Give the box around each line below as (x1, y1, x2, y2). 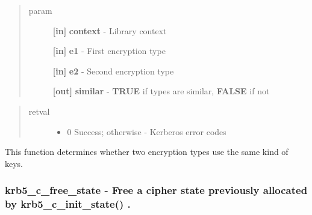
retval (28, 104, 50, 117)
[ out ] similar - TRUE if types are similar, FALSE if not (52, 85, 270, 97)
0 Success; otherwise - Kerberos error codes (67, 125, 226, 138)
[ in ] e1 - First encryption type (52, 44, 166, 57)
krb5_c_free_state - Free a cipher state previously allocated (5, 183, 308, 198)
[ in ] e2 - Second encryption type (52, 64, 174, 77)
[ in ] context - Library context (52, 24, 167, 37)
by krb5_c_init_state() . (5, 196, 131, 211)
